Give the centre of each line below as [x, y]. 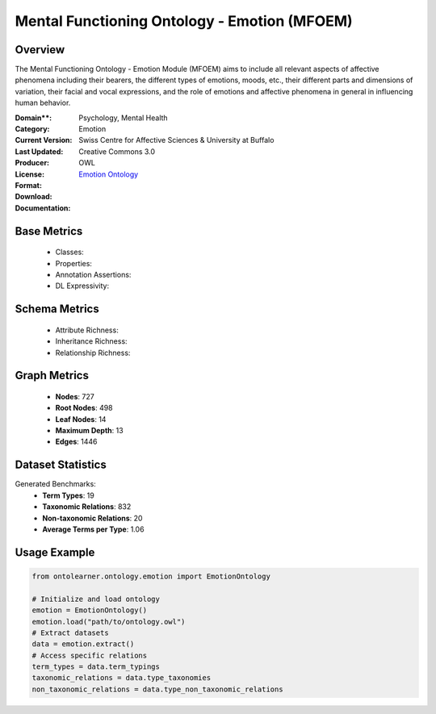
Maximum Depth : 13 [90, 431]
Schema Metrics [57, 309]
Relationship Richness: [93, 353]
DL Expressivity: [82, 286]
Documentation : [43, 208]
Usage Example [55, 552]
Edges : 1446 [76, 442]
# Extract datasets [70, 633]
